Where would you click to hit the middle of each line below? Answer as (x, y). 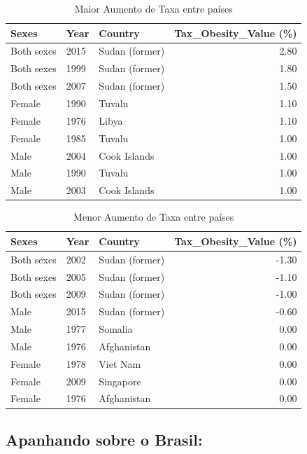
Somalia (116, 329)
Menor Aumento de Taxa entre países (154, 217)
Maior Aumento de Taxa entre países (153, 8)
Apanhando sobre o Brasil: (104, 439)
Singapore (120, 381)
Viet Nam (120, 363)
